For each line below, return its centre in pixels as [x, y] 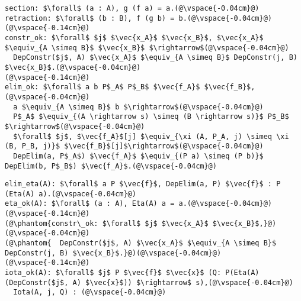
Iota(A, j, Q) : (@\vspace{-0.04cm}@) [90, 292]
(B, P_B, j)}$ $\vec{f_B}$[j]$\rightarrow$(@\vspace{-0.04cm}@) [134, 146]
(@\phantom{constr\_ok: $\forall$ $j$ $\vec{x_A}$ [107, 223]
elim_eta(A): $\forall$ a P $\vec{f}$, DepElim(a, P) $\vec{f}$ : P [143, 184]
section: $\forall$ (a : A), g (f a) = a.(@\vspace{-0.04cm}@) [132, 8]
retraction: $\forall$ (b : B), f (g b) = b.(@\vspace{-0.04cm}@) [139, 18]
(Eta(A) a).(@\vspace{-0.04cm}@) [71, 194]
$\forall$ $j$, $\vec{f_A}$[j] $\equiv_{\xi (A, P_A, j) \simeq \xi [151, 136]
